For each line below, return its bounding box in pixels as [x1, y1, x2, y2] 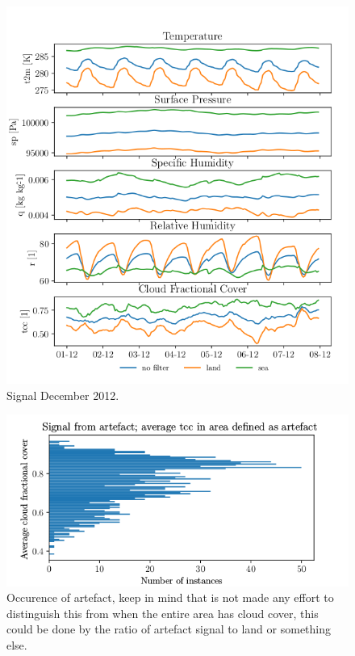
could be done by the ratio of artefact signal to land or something [6, 620, 332, 637]
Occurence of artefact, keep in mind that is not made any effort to [6, 589, 334, 606]
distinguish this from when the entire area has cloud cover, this [6, 604, 319, 621]
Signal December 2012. [6, 386, 119, 403]
